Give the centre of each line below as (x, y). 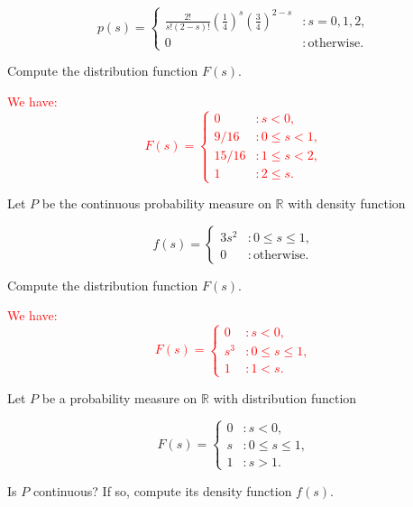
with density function (347, 203)
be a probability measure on (119, 397)
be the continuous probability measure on (156, 203)
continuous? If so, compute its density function (162, 490)
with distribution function (285, 397)
